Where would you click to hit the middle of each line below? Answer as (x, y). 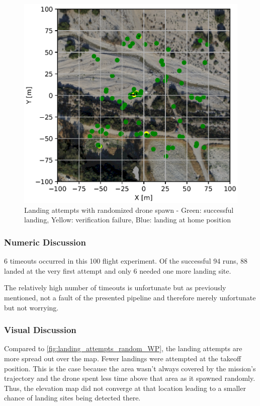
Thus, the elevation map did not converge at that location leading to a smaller (125, 388)
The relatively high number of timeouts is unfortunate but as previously (115, 288)
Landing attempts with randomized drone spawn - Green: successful (129, 210)
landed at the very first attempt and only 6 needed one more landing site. (118, 270)
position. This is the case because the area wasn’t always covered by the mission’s (130, 368)
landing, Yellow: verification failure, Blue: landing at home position (128, 220)
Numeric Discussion (45, 242)
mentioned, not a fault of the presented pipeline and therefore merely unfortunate (130, 297)
